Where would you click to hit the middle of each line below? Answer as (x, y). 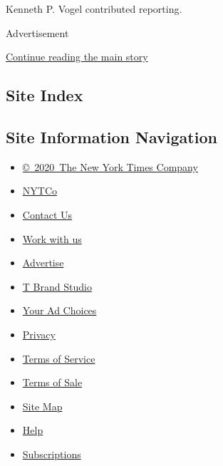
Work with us (52, 238)
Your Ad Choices (59, 310)
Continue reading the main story (77, 57)
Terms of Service (59, 358)
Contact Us (47, 214)
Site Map (42, 406)
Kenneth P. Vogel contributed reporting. (94, 9)
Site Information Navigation (111, 136)
